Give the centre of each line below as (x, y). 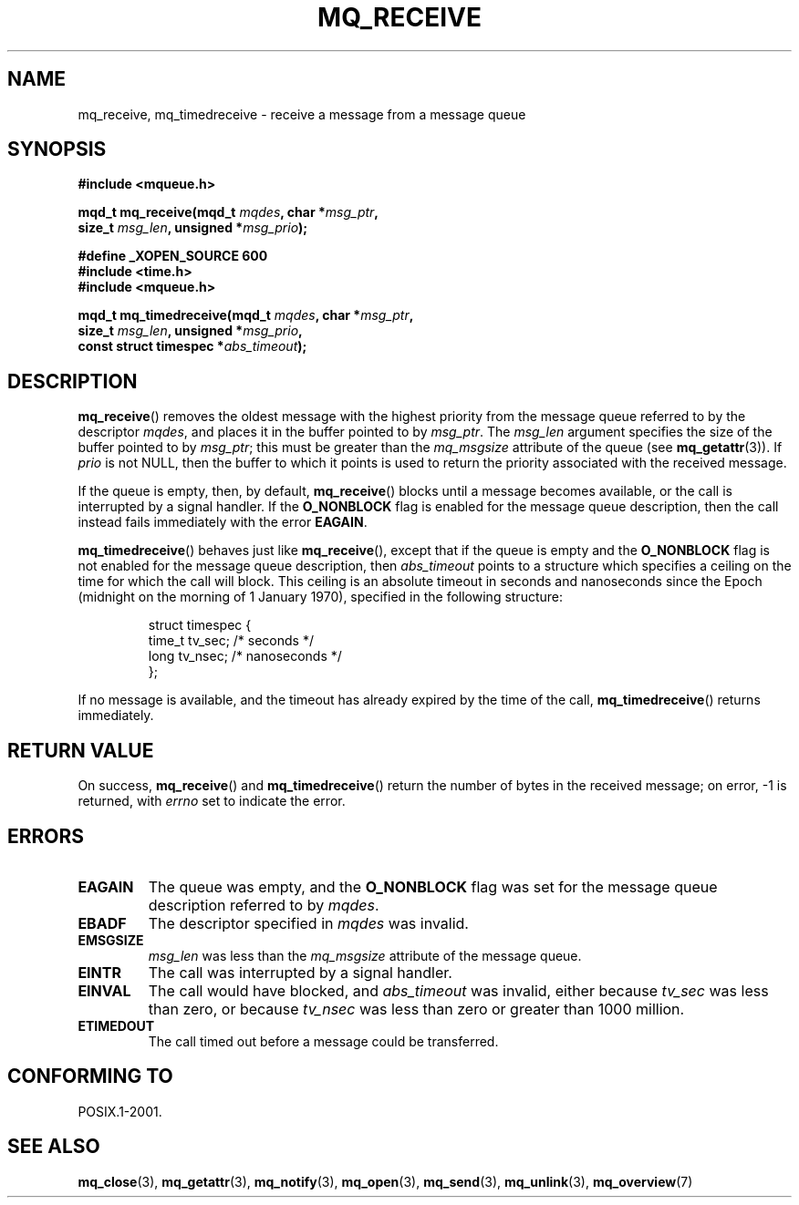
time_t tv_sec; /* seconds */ (231, 641)
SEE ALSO (54, 1147)
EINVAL (104, 990)
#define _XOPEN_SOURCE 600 (173, 256)
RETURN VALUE (81, 750)
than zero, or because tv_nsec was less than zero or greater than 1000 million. (416, 1009)
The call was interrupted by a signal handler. (300, 972)
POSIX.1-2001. (120, 1111)
